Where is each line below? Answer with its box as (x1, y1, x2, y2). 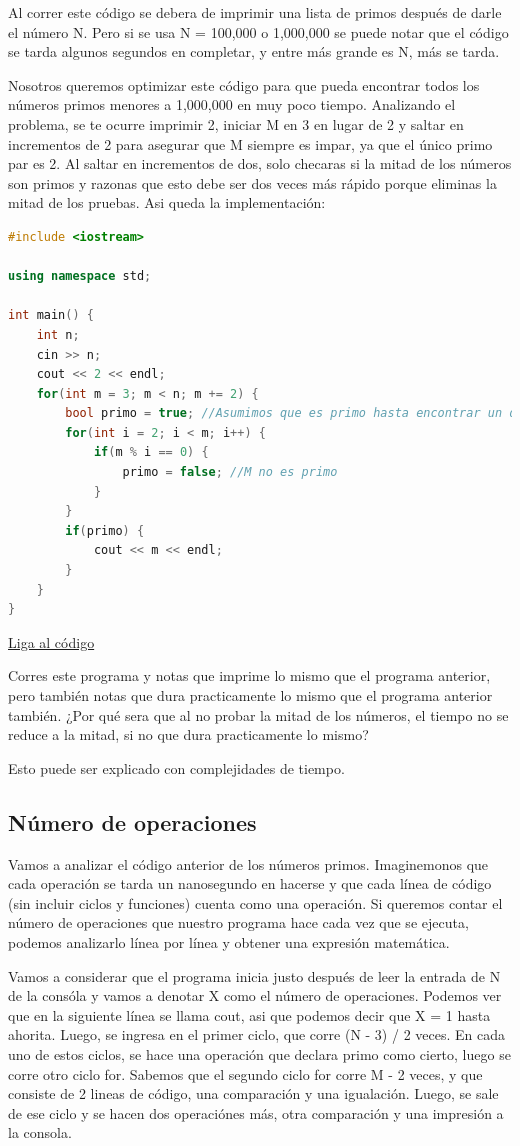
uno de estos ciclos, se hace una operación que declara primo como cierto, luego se (8, 1043, 511, 1064)
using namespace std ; (8, 269, 152, 284)
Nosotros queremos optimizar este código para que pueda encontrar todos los (8, 74, 480, 95)
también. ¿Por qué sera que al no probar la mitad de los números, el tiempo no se (8, 704, 509, 725)
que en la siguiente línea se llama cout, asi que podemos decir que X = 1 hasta (8, 1004, 491, 1025)
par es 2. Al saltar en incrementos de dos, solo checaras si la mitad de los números (8, 153, 512, 174)
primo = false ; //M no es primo (122, 465, 338, 480)
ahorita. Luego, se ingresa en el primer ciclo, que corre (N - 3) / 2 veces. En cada (8, 1024, 505, 1045)
